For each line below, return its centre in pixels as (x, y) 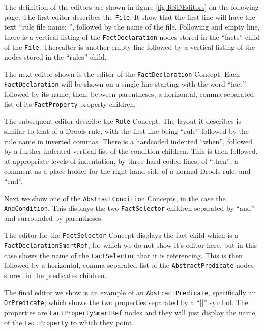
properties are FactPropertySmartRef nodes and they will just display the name (130, 312)
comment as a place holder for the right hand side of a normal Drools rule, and (127, 171)
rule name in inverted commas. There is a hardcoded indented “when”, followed (128, 141)
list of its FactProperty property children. (70, 104)
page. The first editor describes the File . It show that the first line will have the (130, 17)
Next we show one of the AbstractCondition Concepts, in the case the (115, 198)
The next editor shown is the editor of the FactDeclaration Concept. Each (122, 74)
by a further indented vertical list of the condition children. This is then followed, (131, 151)
